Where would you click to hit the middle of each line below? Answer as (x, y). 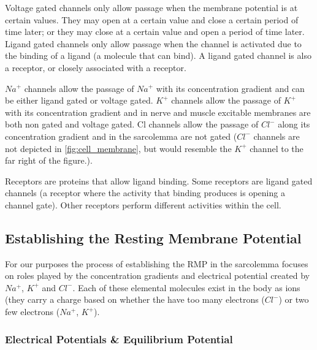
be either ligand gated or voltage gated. (79, 100)
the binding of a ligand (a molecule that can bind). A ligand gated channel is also (158, 55)
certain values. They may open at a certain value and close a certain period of (152, 19)
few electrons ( (32, 312)
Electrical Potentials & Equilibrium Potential (119, 339)
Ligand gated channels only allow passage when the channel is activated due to (153, 43)
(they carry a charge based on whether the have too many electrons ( (135, 299)
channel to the (277, 148)
